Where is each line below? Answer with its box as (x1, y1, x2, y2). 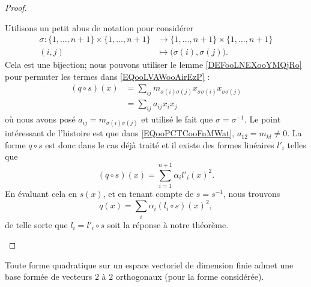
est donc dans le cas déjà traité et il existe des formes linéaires (45, 138, 274, 151)
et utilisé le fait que (141, 113, 213, 125)
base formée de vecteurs (5, 270, 92, 283)
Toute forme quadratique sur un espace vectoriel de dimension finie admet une (5, 258, 294, 271)
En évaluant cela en (5, 187, 77, 200)
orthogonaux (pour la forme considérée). (115, 270, 264, 283)
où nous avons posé (5, 113, 76, 125)
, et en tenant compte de (103, 187, 194, 200)
